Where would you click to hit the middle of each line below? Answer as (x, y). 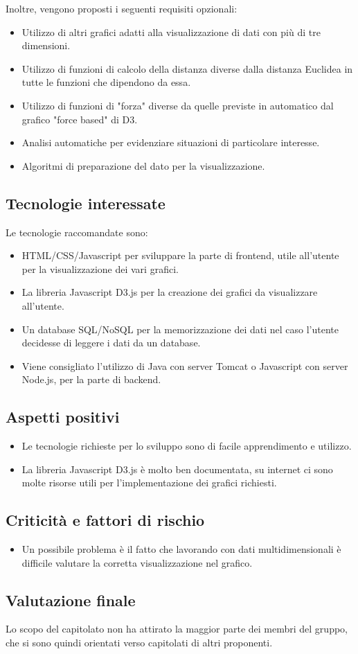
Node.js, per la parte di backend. (91, 379)
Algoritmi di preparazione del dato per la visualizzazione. (143, 165)
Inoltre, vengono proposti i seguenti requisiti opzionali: (122, 8)
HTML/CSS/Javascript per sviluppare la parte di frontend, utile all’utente (180, 255)
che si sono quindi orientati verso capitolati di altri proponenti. (139, 643)
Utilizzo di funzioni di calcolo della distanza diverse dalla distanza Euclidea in (187, 68)
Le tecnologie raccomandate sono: (77, 232)
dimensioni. (46, 45)
